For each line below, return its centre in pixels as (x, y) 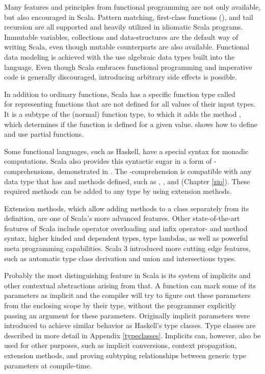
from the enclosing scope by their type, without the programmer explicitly (120, 305)
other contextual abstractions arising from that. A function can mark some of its (130, 285)
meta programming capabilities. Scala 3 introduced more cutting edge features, (127, 248)
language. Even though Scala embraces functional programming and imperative (128, 67)
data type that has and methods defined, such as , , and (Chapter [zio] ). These (127, 181)
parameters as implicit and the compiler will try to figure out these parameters (127, 295)
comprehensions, (30, 171)
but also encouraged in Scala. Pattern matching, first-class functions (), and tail (129, 17)
